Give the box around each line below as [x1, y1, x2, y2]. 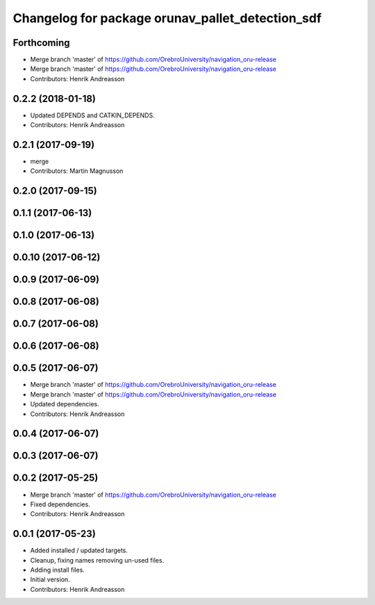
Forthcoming [12, 37, 70, 49]
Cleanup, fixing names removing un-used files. [30, 556, 165, 564]
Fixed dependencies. [30, 500, 90, 508]
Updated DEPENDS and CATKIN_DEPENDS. [30, 111, 156, 119]
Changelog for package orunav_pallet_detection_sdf [12, 10, 322, 26]
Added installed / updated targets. [30, 546, 128, 555]
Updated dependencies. [30, 400, 100, 408]
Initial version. [30, 575, 71, 583]
